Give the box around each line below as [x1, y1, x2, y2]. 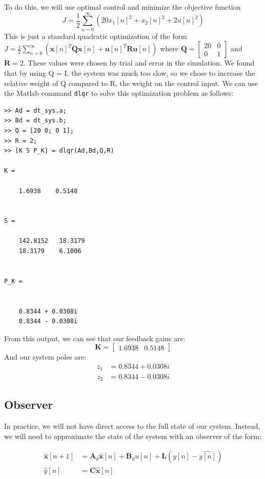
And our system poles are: [4, 351, 87, 362]
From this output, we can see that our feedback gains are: [4, 332, 186, 343]
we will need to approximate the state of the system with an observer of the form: [4, 430, 261, 441]
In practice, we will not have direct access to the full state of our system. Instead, [4, 421, 260, 431]
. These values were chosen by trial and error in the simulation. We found [23, 57, 255, 68]
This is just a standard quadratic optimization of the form [4, 30, 187, 41]
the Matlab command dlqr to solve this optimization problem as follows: [4, 88, 234, 98]
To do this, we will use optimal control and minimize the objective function [4, 2, 241, 12]
